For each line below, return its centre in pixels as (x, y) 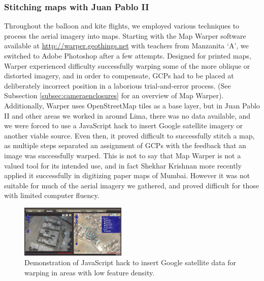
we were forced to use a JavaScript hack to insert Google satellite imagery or (124, 125)
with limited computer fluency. (52, 195)
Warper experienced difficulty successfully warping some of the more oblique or (127, 65)
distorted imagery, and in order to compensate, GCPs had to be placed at (119, 76)
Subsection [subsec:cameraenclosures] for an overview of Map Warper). (114, 95)
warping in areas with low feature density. (90, 272)
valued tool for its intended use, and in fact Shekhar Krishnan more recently (123, 165)
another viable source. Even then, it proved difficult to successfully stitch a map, (129, 135)
